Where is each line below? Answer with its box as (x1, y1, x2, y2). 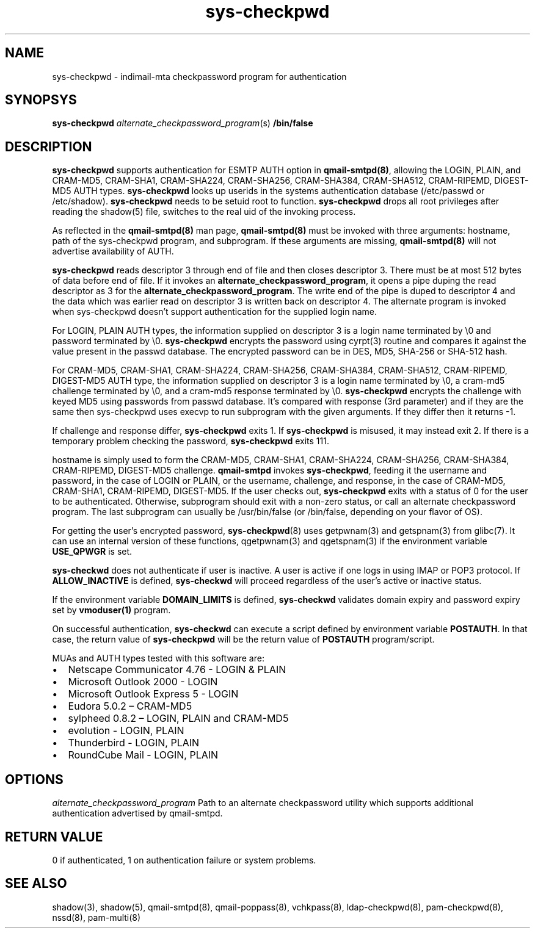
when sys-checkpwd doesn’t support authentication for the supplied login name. (52, 306, 377, 317)
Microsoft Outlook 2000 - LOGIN (68, 675, 218, 688)
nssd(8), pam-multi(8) (52, 912, 141, 923)
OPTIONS (5, 771, 64, 787)
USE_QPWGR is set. (52, 546, 133, 557)
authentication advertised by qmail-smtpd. (52, 808, 223, 819)
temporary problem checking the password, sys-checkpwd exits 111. (52, 436, 329, 447)
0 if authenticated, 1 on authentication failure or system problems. (52, 854, 316, 865)
